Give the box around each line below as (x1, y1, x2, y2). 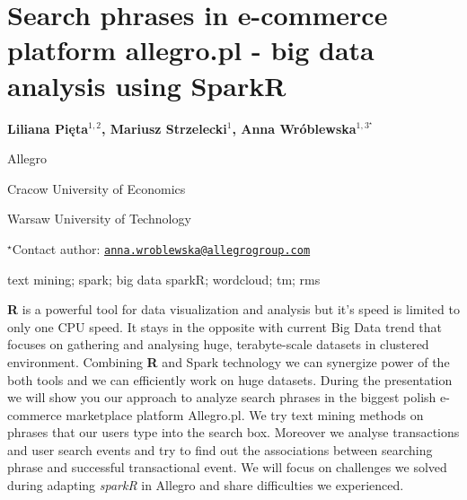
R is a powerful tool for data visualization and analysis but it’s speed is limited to (7, 300, 460, 319)
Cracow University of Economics (7, 179, 186, 197)
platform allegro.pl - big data (7, 31, 374, 68)
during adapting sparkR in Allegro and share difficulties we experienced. (7, 476, 404, 495)
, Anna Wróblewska (232, 118, 357, 137)
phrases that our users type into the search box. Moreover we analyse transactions (7, 423, 460, 442)
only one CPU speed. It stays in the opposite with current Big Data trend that (7, 317, 443, 336)
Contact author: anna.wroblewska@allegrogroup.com (12, 239, 311, 258)
